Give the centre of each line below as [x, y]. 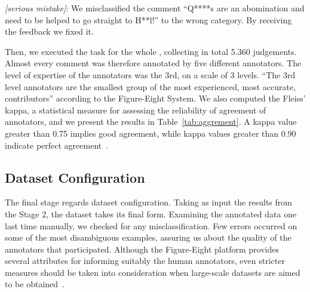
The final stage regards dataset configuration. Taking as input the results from [148, 202]
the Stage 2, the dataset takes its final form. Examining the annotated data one [151, 213]
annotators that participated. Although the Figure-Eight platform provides [142, 249]
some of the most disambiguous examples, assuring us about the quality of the [148, 237]
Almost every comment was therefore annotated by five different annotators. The [153, 63]
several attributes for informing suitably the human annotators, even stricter [145, 261]
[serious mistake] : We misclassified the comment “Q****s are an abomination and [155, 8]
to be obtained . [35, 284]
